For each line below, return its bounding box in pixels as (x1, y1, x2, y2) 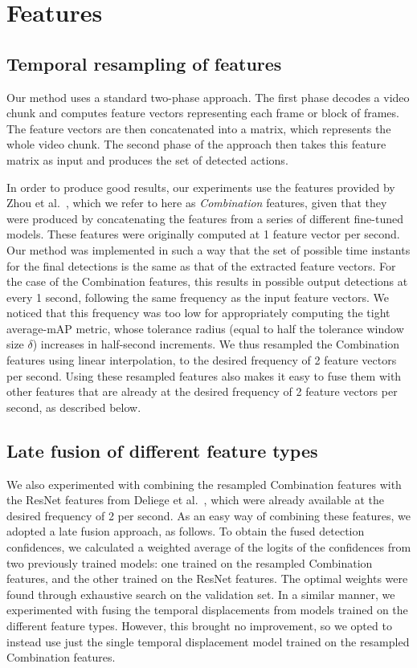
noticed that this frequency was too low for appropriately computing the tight (6, 304, 390, 321)
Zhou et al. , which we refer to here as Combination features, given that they (6, 194, 387, 211)
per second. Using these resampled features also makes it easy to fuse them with (6, 367, 402, 384)
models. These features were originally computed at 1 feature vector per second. (6, 226, 400, 242)
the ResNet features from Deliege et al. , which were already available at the (6, 491, 385, 508)
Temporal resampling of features (6, 51, 282, 75)
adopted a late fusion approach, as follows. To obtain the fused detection (6, 523, 365, 540)
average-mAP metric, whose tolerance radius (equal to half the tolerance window (6, 320, 404, 336)
